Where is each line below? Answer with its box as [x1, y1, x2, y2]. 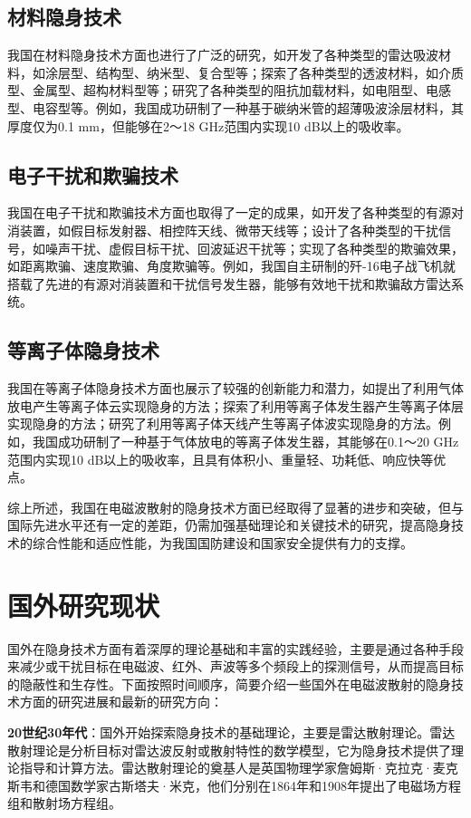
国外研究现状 [7, 586, 160, 623]
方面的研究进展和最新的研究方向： [19, 692, 223, 711]
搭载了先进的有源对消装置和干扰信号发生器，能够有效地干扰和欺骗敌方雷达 [7, 274, 451, 293]
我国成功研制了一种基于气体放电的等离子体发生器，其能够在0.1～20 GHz [32, 431, 459, 450]
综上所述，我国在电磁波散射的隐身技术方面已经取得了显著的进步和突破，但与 [7, 497, 464, 516]
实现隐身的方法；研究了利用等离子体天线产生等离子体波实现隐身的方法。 [7, 414, 438, 433]
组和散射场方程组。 [7, 794, 121, 813]
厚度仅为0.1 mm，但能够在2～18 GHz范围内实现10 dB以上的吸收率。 [7, 116, 409, 135]
